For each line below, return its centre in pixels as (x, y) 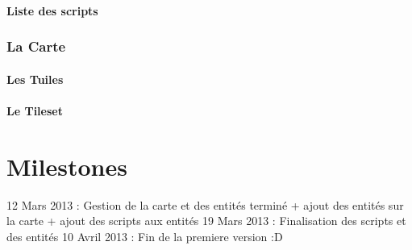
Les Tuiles (35, 79)
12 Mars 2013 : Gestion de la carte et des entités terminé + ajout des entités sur (205, 204)
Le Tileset (35, 110)
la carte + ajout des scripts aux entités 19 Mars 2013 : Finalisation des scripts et (206, 221)
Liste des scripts (52, 10)
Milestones (67, 166)
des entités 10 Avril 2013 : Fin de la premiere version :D (145, 236)
